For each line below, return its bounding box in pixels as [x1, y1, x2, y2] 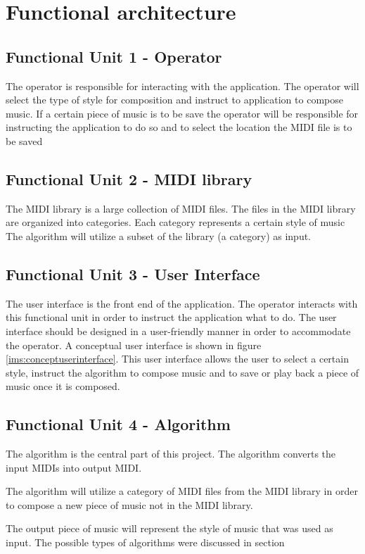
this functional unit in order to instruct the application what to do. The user [6, 310, 337, 325]
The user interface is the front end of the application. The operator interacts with [6, 296, 358, 310]
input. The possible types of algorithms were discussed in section [6, 535, 285, 550]
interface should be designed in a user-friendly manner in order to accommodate [6, 323, 351, 338]
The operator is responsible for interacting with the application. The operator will [6, 78, 359, 93]
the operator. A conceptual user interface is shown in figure [6, 337, 262, 352]
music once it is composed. [6, 379, 120, 394]
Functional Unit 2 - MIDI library [6, 168, 252, 189]
